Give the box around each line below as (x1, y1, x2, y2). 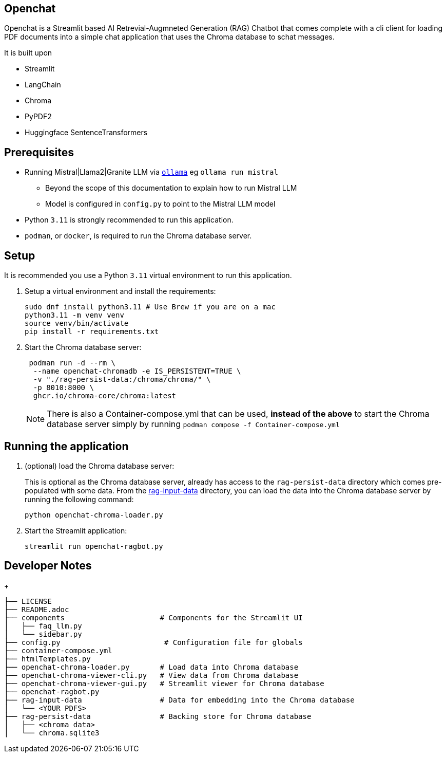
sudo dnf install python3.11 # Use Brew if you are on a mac (25, 303, 276, 311)
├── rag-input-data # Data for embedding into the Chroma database (4, 695, 355, 704)
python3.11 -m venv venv (25, 311, 124, 320)
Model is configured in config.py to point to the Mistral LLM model (45, 199, 276, 209)
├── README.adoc (4, 605, 69, 614)
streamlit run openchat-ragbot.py (25, 542, 163, 550)
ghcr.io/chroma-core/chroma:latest (33, 392, 177, 400)
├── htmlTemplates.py (4, 654, 91, 663)
